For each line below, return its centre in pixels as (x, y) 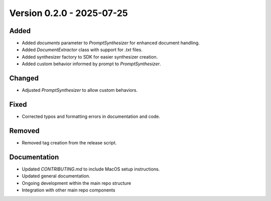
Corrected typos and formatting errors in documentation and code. (91, 117)
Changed (24, 78)
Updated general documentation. (56, 176)
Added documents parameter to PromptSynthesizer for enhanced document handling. (111, 43)
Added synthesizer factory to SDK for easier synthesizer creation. (90, 57)
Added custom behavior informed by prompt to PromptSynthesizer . (91, 64)
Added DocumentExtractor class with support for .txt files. (82, 50)
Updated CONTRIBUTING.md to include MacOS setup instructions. (91, 169)
